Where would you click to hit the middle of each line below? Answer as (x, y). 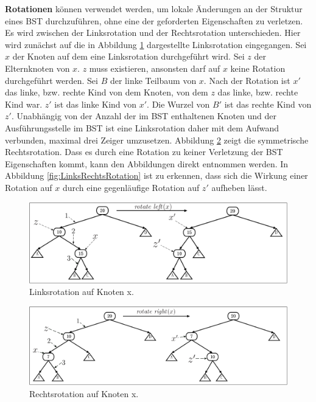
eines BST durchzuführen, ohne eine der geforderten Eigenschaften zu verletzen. (154, 20)
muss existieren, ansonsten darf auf (155, 68)
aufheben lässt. (239, 187)
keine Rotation (258, 68)
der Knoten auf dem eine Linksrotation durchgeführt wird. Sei (128, 56)
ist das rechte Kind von (268, 104)
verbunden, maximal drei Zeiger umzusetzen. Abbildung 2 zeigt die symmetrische (157, 140)
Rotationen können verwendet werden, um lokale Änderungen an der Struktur (154, 9)
